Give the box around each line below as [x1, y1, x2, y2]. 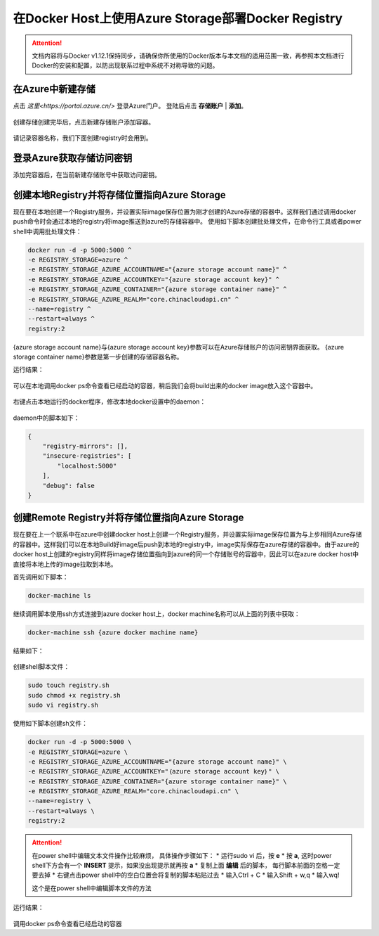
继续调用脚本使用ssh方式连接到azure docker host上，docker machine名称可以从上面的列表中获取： [13, 610, 301, 618]
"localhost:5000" [57, 461, 117, 470]
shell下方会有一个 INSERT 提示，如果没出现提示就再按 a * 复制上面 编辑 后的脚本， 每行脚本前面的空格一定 [32, 861, 340, 869]
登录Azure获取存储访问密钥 [13, 152, 133, 164]
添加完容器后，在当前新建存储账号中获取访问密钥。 [13, 170, 161, 179]
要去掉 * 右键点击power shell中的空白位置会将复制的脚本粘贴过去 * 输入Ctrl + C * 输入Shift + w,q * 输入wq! [32, 871, 340, 879]
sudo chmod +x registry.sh [27, 691, 121, 699]
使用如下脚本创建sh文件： [13, 719, 88, 728]
